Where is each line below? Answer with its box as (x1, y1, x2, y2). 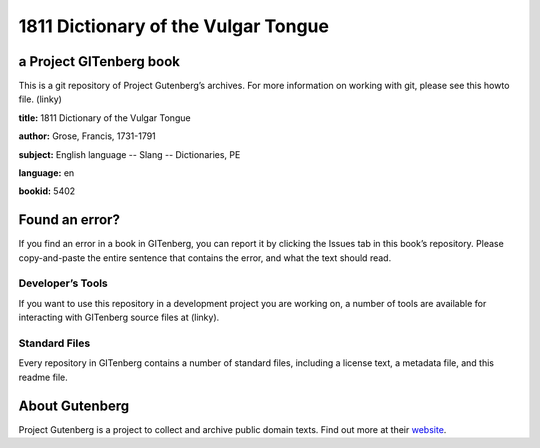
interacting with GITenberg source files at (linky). (18, 311, 220, 324)
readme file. (18, 371, 69, 383)
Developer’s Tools (18, 276, 109, 290)
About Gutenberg (18, 397, 130, 414)
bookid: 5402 (18, 185, 76, 197)
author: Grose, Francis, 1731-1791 (18, 130, 157, 142)
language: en (18, 167, 75, 179)
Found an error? (18, 211, 120, 229)
